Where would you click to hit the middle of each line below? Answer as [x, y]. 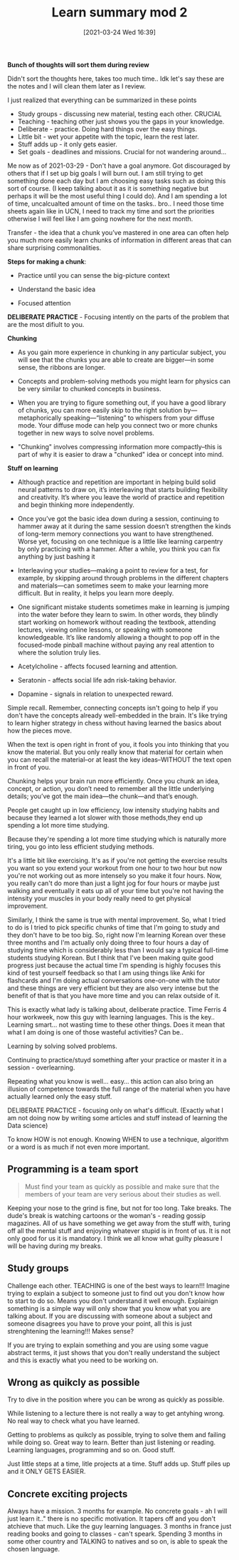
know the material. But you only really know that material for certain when [115, 752]
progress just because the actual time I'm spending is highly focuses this [114, 965]
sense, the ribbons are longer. [62, 367]
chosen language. [34, 1549]
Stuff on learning [33, 468]
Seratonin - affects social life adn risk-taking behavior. [97, 680]
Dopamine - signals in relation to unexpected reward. [95, 694]
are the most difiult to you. [46, 324]
